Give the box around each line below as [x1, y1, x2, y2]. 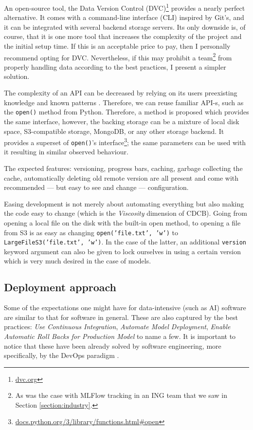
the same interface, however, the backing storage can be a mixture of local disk [4, 116, 239, 126]
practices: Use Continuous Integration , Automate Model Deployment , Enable [4, 321, 231, 332]
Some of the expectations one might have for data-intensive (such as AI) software [4, 302, 246, 313]
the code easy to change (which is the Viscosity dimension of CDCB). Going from [4, 208, 247, 218]
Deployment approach [4, 280, 117, 295]
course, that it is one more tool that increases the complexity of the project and [4, 31, 242, 41]
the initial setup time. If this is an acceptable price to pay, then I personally [4, 41, 231, 51]
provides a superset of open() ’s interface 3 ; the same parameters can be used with [4, 136, 246, 147]
